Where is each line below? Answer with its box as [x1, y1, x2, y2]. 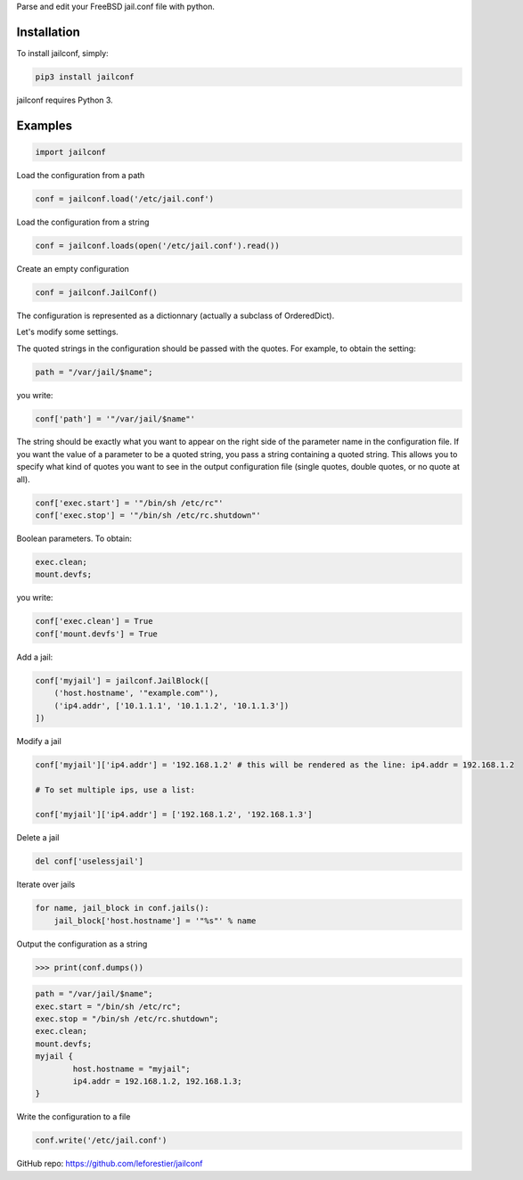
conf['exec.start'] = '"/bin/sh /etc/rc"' [35, 497, 224, 508]
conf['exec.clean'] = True [35, 616, 153, 627]
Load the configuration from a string [16, 217, 150, 227]
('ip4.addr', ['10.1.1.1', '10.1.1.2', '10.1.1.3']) [53, 701, 290, 710]
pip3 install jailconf [35, 71, 135, 82]
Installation [16, 24, 80, 39]
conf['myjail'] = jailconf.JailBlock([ [35, 676, 209, 685]
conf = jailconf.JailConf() [35, 287, 158, 298]
